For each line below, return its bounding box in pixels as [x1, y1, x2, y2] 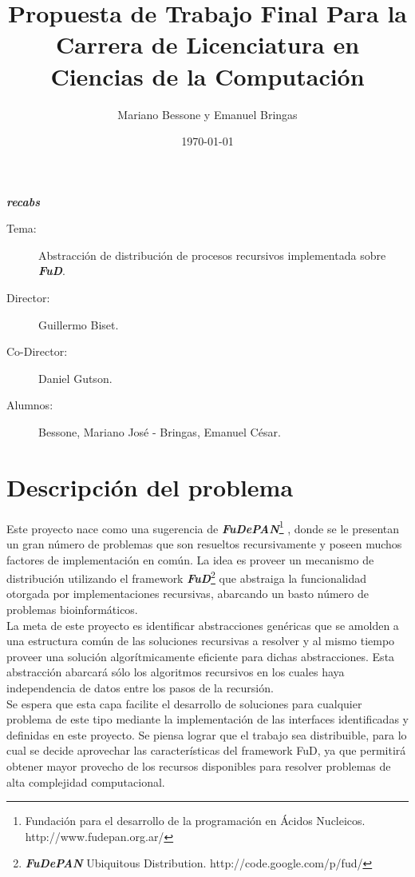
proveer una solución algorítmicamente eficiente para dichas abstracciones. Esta [6, 648, 395, 664]
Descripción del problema [6, 470, 294, 503]
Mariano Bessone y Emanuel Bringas [117, 106, 298, 122]
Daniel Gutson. [38, 369, 113, 386]
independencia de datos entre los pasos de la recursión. [6, 680, 274, 696]
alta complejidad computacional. [6, 773, 165, 790]
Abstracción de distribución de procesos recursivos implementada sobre [38, 246, 386, 263]
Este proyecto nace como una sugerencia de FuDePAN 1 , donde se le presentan [6, 517, 399, 536]
